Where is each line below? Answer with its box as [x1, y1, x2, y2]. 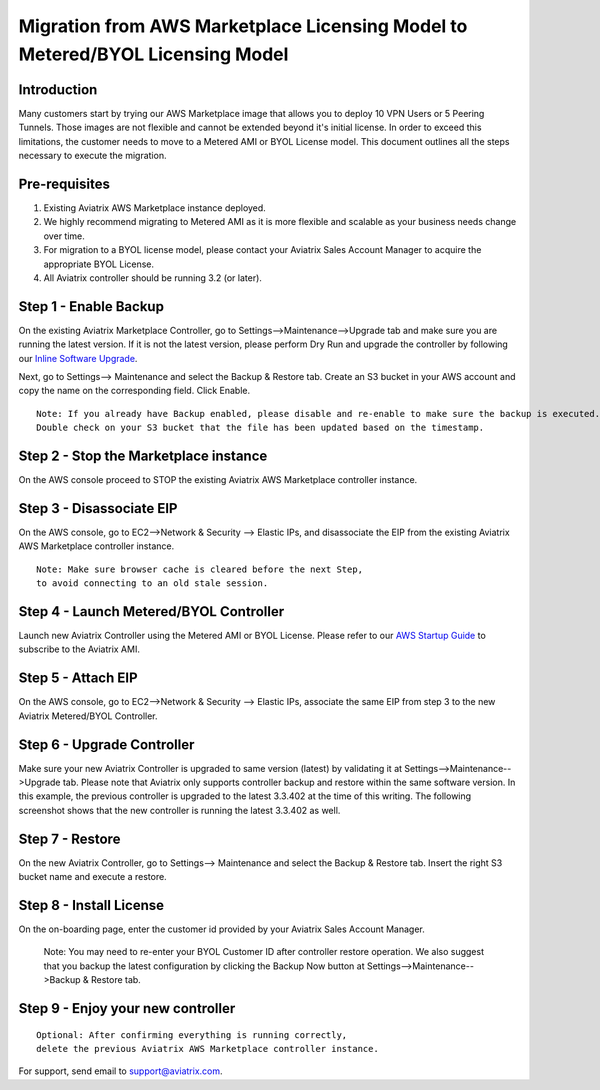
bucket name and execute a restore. [18, 871, 167, 883]
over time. [43, 230, 85, 242]
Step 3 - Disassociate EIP [18, 500, 178, 517]
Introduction [18, 81, 98, 98]
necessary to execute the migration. [18, 150, 167, 162]
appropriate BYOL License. [43, 258, 155, 270]
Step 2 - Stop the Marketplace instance [18, 447, 268, 464]
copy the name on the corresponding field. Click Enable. [18, 385, 250, 397]
